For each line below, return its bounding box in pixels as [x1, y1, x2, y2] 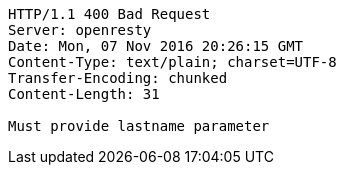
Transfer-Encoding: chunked [8, 70, 228, 86]
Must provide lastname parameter [8, 118, 270, 134]
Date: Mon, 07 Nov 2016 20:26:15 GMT [8, 38, 304, 54]
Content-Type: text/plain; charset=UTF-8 [8, 54, 337, 70]
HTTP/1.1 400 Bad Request [8, 6, 211, 22]
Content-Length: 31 [8, 86, 160, 102]
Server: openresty [8, 22, 152, 38]
